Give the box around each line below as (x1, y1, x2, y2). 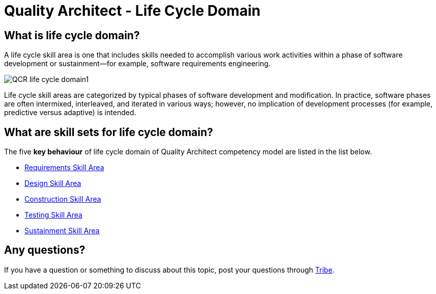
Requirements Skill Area (24, 163, 104, 172)
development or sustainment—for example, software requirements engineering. (4, 59, 271, 68)
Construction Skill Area (24, 195, 101, 204)
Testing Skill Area (24, 210, 82, 220)
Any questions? (4, 244, 85, 257)
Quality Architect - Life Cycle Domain (4, 2, 260, 19)
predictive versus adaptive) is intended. (4, 108, 136, 117)
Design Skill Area (24, 179, 81, 188)
